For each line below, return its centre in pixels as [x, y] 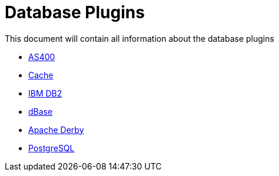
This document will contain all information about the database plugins [139, 38]
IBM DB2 [45, 93]
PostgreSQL [52, 148]
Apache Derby [56, 129]
